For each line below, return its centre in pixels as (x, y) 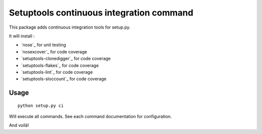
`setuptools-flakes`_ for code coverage (60, 65)
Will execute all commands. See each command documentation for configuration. (90, 117)
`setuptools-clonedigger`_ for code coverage (66, 59)
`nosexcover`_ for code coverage (54, 51)
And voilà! (19, 125)
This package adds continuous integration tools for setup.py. (70, 27)
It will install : (22, 36)
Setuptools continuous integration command (101, 13)
